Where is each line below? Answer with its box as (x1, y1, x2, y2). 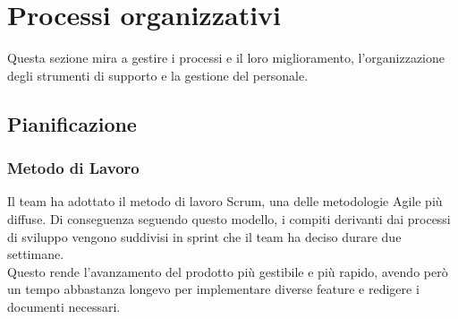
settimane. (7, 245, 64, 263)
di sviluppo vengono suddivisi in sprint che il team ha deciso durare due (7, 227, 402, 246)
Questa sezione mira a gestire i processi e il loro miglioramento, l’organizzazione (7, 48, 445, 67)
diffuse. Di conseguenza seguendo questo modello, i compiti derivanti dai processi (7, 209, 451, 228)
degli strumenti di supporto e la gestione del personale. (7, 65, 309, 84)
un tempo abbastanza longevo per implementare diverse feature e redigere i (7, 280, 420, 298)
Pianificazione (7, 109, 137, 137)
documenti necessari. (7, 297, 121, 315)
